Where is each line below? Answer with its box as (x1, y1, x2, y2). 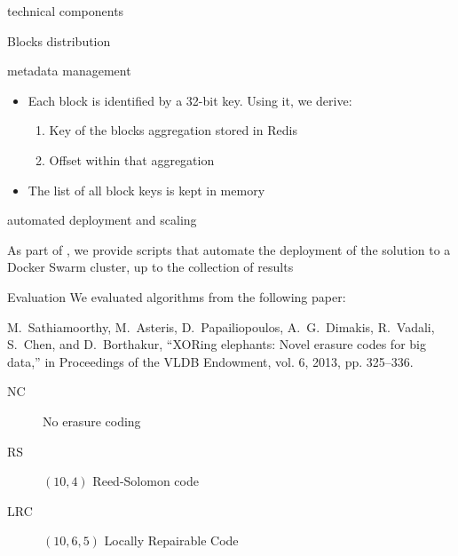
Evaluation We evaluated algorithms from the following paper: (7, 287, 346, 306)
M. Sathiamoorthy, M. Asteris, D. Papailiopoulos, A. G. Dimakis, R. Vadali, (7, 317, 435, 336)
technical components (7, 2, 124, 20)
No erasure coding (43, 411, 141, 430)
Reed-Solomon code (92, 472, 199, 490)
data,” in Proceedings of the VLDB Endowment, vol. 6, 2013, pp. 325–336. (7, 352, 414, 370)
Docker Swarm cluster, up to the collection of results (7, 258, 294, 276)
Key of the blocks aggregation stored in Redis (49, 121, 297, 139)
